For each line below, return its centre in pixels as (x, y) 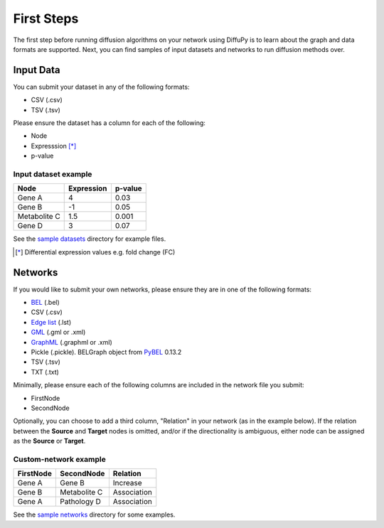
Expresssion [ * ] (54, 146)
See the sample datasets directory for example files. (90, 239)
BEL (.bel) (45, 303)
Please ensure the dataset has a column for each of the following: (110, 123)
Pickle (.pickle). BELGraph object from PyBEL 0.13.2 (106, 352)
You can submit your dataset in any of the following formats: (101, 87)
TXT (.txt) (45, 372)
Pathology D (80, 502)
